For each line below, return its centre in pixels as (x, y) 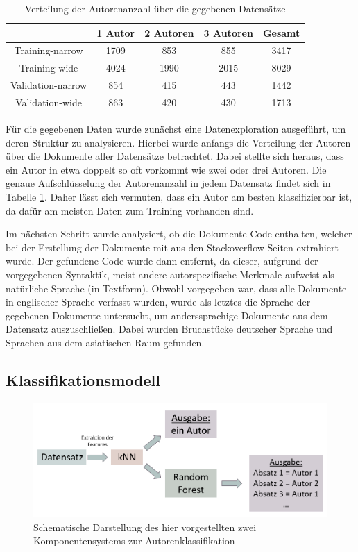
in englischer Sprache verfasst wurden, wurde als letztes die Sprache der (158, 302)
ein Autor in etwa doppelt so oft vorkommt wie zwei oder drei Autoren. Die (166, 169)
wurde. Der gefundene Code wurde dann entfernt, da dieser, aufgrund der (162, 261)
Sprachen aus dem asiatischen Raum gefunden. (105, 342)
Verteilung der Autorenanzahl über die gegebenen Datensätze (155, 8)
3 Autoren (228, 32)
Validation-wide (49, 102)
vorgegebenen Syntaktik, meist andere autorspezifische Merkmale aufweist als (170, 274)
